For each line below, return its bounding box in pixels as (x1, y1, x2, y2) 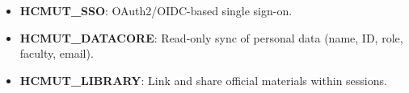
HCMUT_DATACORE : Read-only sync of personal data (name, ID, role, (19, 29, 403, 46)
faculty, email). (19, 45, 94, 62)
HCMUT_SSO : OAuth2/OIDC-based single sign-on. (19, 2, 293, 18)
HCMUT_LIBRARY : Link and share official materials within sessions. (19, 71, 387, 88)
